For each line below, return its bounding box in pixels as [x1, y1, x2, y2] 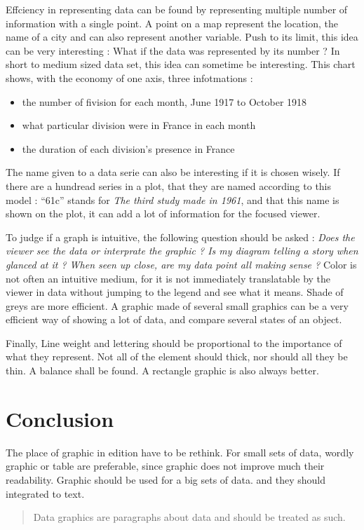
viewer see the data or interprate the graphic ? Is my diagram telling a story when [6, 243, 358, 258]
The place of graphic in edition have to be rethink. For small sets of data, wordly [6, 444, 354, 459]
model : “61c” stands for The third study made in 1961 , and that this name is [6, 192, 339, 207]
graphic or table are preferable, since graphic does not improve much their [6, 458, 325, 473]
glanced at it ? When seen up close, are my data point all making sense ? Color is [6, 257, 357, 271]
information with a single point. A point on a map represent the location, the [6, 15, 338, 30]
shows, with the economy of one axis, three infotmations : [6, 70, 253, 85]
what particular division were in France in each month [22, 118, 256, 132]
